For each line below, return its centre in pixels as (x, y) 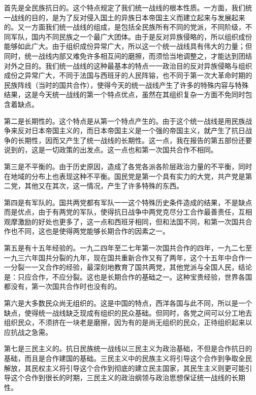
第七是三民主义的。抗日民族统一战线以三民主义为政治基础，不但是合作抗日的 (128, 348)
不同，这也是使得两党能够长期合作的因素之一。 (93, 231)
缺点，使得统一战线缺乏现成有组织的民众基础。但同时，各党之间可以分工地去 (128, 312)
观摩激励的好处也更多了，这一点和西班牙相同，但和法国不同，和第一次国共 (125, 221)
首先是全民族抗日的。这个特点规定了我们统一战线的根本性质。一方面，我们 (125, 7)
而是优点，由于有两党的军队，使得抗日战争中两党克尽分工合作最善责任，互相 (128, 212)
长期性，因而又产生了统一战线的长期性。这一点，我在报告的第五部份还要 (135, 140)
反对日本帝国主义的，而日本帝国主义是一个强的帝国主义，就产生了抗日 (131, 130)
